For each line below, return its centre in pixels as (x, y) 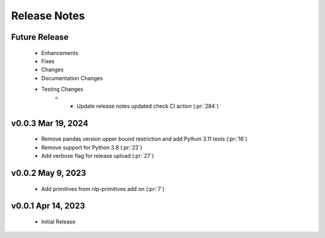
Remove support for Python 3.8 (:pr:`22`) (92, 147)
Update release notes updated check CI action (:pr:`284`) (148, 106)
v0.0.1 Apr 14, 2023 (48, 206)
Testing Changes (62, 89)
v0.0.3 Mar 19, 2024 (50, 123)
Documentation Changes (72, 78)
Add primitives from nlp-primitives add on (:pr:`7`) (103, 189)
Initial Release (58, 221)
